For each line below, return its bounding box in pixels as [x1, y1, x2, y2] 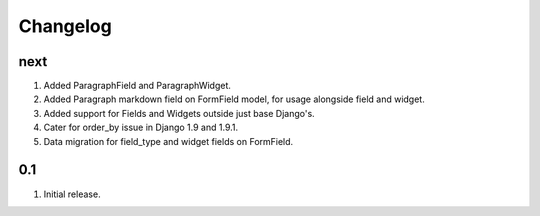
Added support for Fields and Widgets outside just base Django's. [43, 107, 315, 119]
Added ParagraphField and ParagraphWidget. [43, 80, 232, 92]
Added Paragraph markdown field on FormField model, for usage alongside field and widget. [43, 93, 425, 105]
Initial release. [43, 188, 101, 200]
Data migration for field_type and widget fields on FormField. [43, 135, 294, 147]
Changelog [18, 15, 112, 37]
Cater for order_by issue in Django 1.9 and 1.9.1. [43, 121, 239, 134]
